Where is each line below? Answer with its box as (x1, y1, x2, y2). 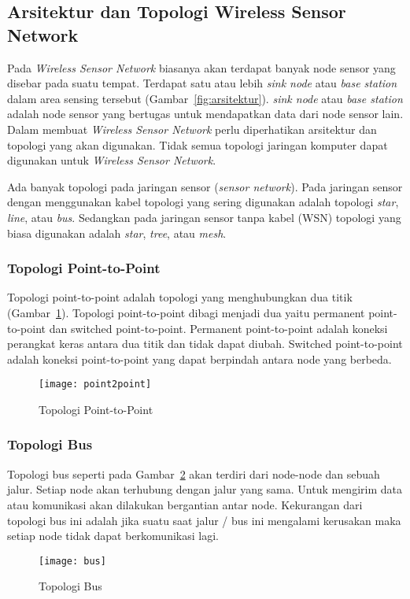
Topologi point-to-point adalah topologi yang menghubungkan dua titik (7, 289, 353, 305)
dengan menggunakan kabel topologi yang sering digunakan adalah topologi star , (7, 194, 399, 210)
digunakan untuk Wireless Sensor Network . (7, 152, 216, 168)
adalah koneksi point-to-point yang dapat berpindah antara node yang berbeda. (7, 350, 392, 367)
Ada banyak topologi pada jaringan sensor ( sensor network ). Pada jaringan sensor (7, 178, 403, 194)
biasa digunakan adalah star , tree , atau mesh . (7, 224, 227, 241)
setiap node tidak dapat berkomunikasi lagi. (7, 527, 219, 544)
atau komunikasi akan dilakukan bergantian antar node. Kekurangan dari (7, 496, 363, 512)
